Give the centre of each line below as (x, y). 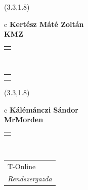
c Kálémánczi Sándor (41, 109)
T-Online (22, 166)
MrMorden (24, 119)
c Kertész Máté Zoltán (44, 24)
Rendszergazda (30, 179)
